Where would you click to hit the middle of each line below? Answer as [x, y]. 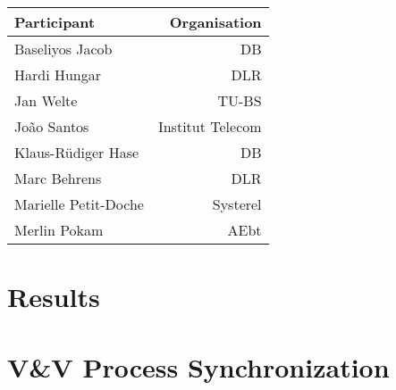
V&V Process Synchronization [198, 366]
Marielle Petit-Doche [79, 204]
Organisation [215, 22]
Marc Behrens [58, 178]
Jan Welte [46, 100]
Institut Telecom [210, 126]
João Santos [52, 126]
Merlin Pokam [59, 230]
